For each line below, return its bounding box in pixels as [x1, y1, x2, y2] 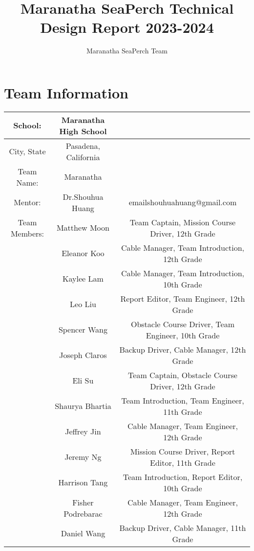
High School [59, 125, 107, 137]
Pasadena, [65, 140, 100, 151]
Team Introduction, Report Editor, [123, 471, 243, 482]
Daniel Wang [61, 527, 106, 539]
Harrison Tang [58, 477, 108, 488]
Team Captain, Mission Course [129, 216, 236, 228]
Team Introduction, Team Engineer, [121, 394, 244, 406]
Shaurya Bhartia [55, 400, 111, 412]
